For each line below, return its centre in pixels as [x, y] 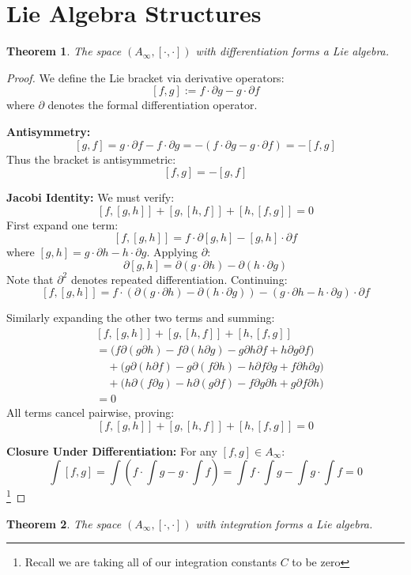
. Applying [172, 252]
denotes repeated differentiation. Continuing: [179, 279]
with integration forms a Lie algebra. [284, 523]
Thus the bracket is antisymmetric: [91, 159]
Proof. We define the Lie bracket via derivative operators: [145, 77]
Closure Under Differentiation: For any [112, 450]
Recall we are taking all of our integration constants [151, 562]
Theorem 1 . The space [64, 51]
